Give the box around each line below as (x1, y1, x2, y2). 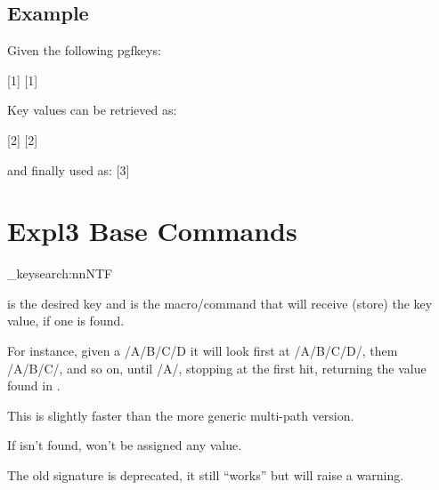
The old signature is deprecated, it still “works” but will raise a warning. (7, 466, 404, 485)
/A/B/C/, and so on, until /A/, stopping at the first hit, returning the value (7, 358, 427, 377)
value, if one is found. (7, 311, 125, 330)
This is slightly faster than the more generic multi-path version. (7, 406, 354, 424)
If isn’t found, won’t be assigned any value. (7, 436, 242, 454)
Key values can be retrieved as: (7, 100, 177, 119)
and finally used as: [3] (7, 160, 130, 179)
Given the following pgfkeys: (7, 41, 161, 60)
